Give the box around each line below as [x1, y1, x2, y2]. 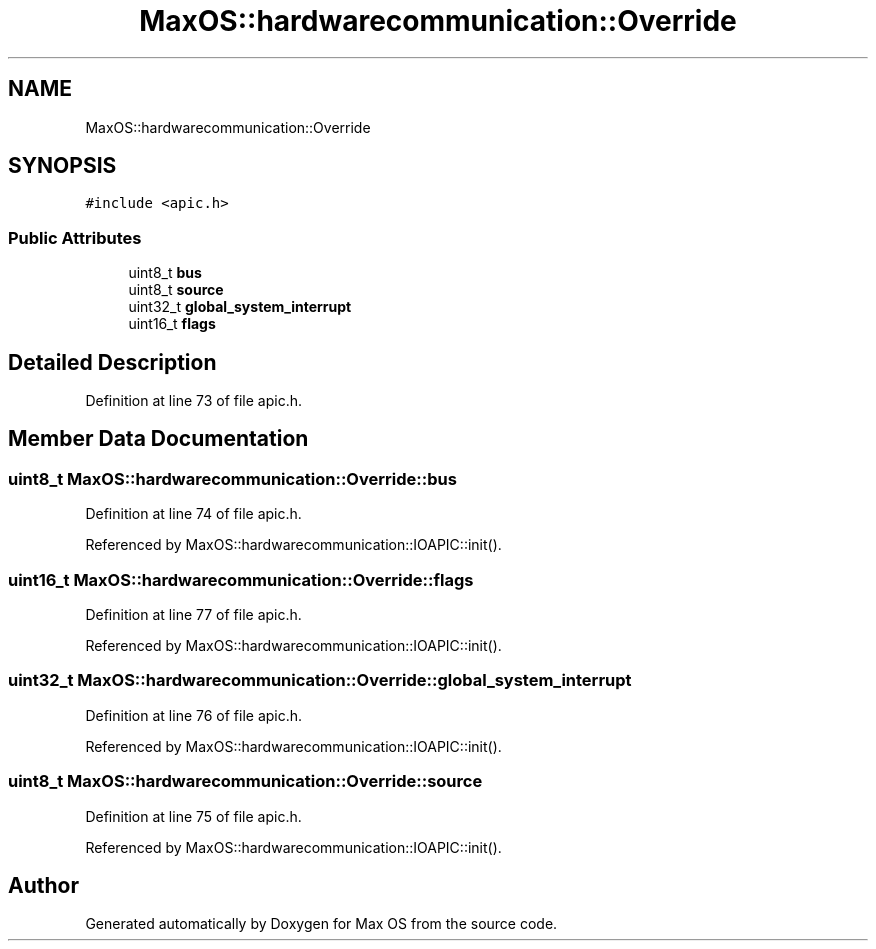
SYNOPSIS [8, 153, 117, 179]
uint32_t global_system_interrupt [128, 298, 352, 316]
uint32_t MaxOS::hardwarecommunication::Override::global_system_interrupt [8, 670, 632, 691]
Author [8, 872, 79, 898]
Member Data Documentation [8, 426, 309, 452]
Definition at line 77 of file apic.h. [85, 606, 302, 623]
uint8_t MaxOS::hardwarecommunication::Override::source [8, 771, 483, 792]
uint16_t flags [128, 315, 216, 333]
